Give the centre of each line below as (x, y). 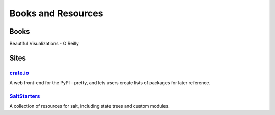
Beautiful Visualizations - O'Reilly (44, 44)
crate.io (19, 73)
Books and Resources (56, 13)
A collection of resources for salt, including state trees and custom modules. (90, 106)
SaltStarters (25, 96)
